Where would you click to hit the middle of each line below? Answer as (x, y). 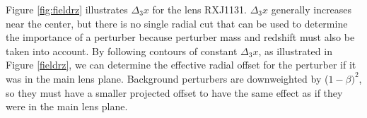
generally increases (311, 9)
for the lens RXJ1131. (199, 9)
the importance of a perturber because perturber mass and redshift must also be (180, 37)
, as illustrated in (295, 51)
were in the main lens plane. (67, 106)
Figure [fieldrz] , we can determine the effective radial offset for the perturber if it (181, 65)
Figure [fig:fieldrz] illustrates (67, 9)
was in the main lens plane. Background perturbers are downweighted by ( (167, 78)
